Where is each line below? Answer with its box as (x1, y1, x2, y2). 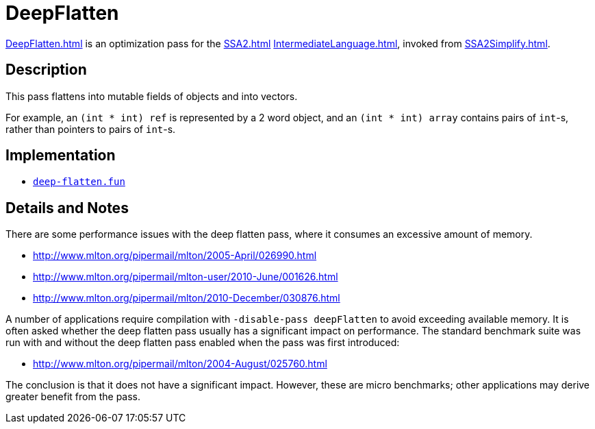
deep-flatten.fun (33, 176, 125, 188)
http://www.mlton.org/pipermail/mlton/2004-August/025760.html (33, 358, 327, 370)
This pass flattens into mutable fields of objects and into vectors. (5, 90, 298, 102)
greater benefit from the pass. (5, 391, 141, 403)
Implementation (5, 147, 116, 164)
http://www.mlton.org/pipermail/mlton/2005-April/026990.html (33, 249, 317, 262)
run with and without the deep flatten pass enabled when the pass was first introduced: (5, 336, 400, 349)
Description (5, 61, 87, 79)
